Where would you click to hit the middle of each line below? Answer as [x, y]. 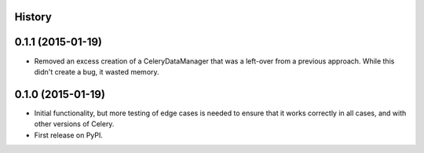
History [33, 17]
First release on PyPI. [69, 135]
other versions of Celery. [74, 124]
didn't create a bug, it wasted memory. [97, 71]
